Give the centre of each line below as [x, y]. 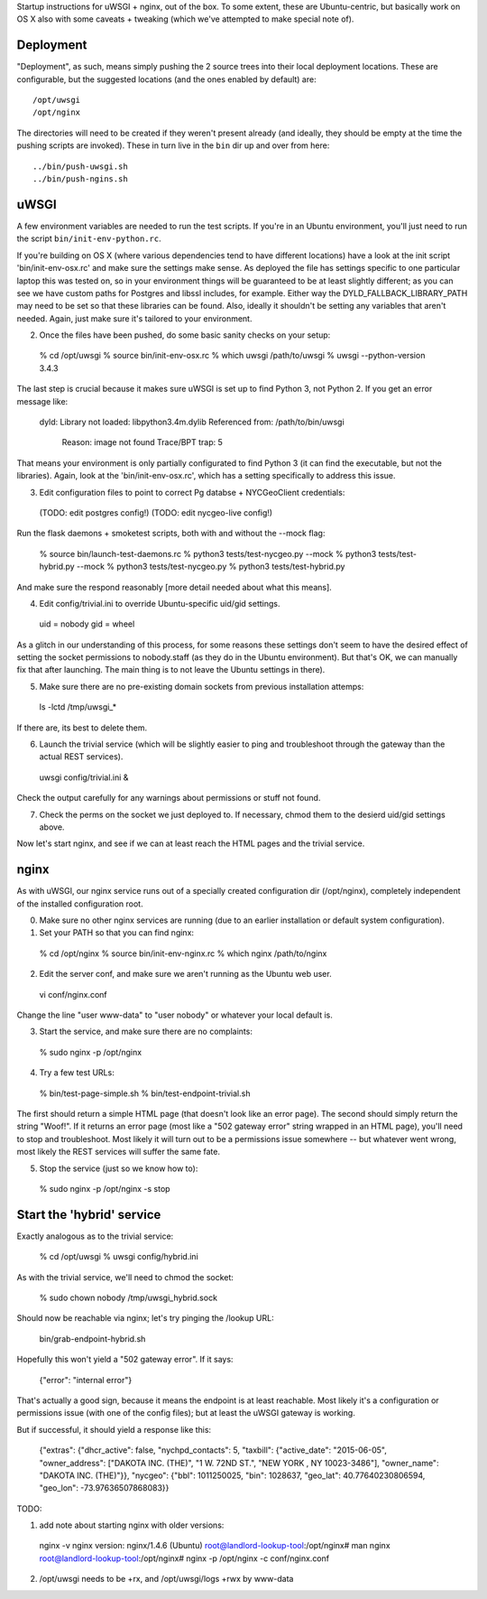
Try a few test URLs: [77, 1073]
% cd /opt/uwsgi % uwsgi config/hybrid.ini [119, 1257]
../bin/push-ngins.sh [80, 179]
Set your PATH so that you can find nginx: [116, 933]
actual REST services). [81, 757]
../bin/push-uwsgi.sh [80, 166]
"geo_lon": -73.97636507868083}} [104, 1488]
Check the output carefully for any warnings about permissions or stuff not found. [169, 798]
